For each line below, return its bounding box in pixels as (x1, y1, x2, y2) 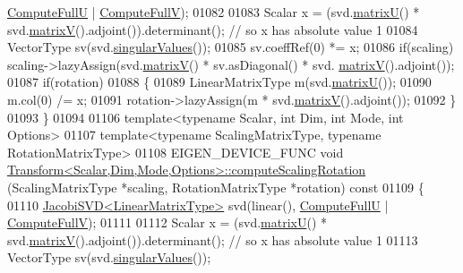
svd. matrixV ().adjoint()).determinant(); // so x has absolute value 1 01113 (7, 230, 418, 249)
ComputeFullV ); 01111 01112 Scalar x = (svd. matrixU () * (7, 213, 328, 232)
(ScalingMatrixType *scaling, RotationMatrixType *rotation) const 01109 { (7, 177, 424, 196)
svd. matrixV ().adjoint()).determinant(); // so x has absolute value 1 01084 (7, 20, 418, 38)
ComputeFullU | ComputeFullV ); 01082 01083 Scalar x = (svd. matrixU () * (7, 3, 420, 21)
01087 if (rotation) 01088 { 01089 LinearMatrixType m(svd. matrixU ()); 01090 (7, 73, 432, 91)
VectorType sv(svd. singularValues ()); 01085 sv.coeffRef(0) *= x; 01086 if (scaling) (7, 38, 454, 56)
